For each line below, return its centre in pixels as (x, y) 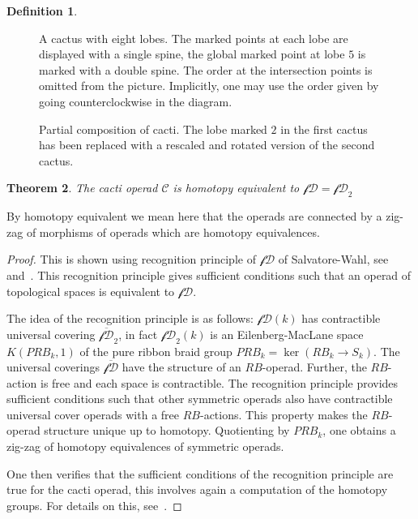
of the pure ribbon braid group (156, 351)
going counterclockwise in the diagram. (136, 101)
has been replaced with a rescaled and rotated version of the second (207, 145)
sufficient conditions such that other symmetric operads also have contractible (200, 399)
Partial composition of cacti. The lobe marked (153, 129)
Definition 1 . (42, 11)
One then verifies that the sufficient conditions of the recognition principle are (200, 473)
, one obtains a (359, 430)
